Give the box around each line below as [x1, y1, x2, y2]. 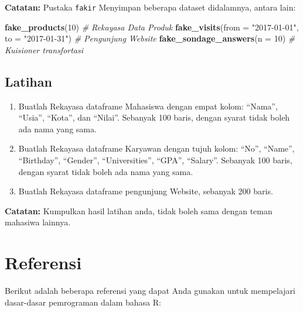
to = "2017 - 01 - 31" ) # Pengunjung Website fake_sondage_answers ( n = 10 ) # [5, 32, 295, 44]
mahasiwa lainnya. [5, 216, 71, 228]
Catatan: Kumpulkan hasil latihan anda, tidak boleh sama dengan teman [5, 204, 273, 217]
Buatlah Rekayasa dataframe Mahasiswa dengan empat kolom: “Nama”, [18, 100, 278, 112]
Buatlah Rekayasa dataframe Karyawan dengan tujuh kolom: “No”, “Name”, [18, 142, 295, 155]
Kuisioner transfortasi [5, 43, 84, 56]
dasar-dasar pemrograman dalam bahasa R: [5, 296, 161, 308]
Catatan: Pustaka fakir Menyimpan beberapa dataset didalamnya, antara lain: [5, 1, 296, 13]
